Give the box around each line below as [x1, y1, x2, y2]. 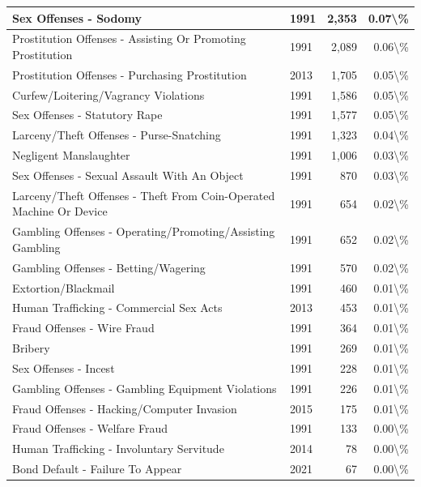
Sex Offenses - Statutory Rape [12, 106, 163, 123]
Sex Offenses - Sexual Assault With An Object [12, 167, 244, 183]
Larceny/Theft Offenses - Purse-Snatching [12, 126, 221, 143]
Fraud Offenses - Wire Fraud [12, 319, 155, 336]
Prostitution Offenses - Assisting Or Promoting [12, 30, 246, 47]
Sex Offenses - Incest [12, 359, 115, 376]
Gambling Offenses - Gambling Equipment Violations [12, 379, 277, 396]
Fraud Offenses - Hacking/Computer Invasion [12, 399, 237, 417]
